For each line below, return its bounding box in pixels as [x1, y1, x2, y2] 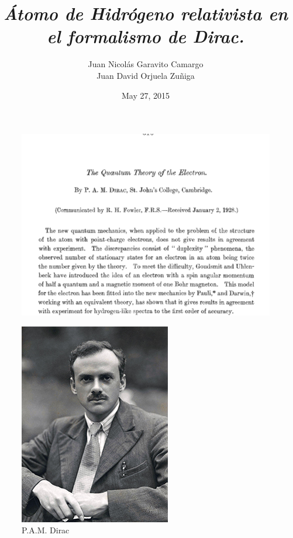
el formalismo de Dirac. [47, 24, 244, 48]
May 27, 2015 [121, 89, 170, 101]
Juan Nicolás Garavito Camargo [88, 58, 204, 70]
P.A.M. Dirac [22, 524, 70, 536]
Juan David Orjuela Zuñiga [96, 69, 195, 81]
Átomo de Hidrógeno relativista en [4, 1, 288, 26]
